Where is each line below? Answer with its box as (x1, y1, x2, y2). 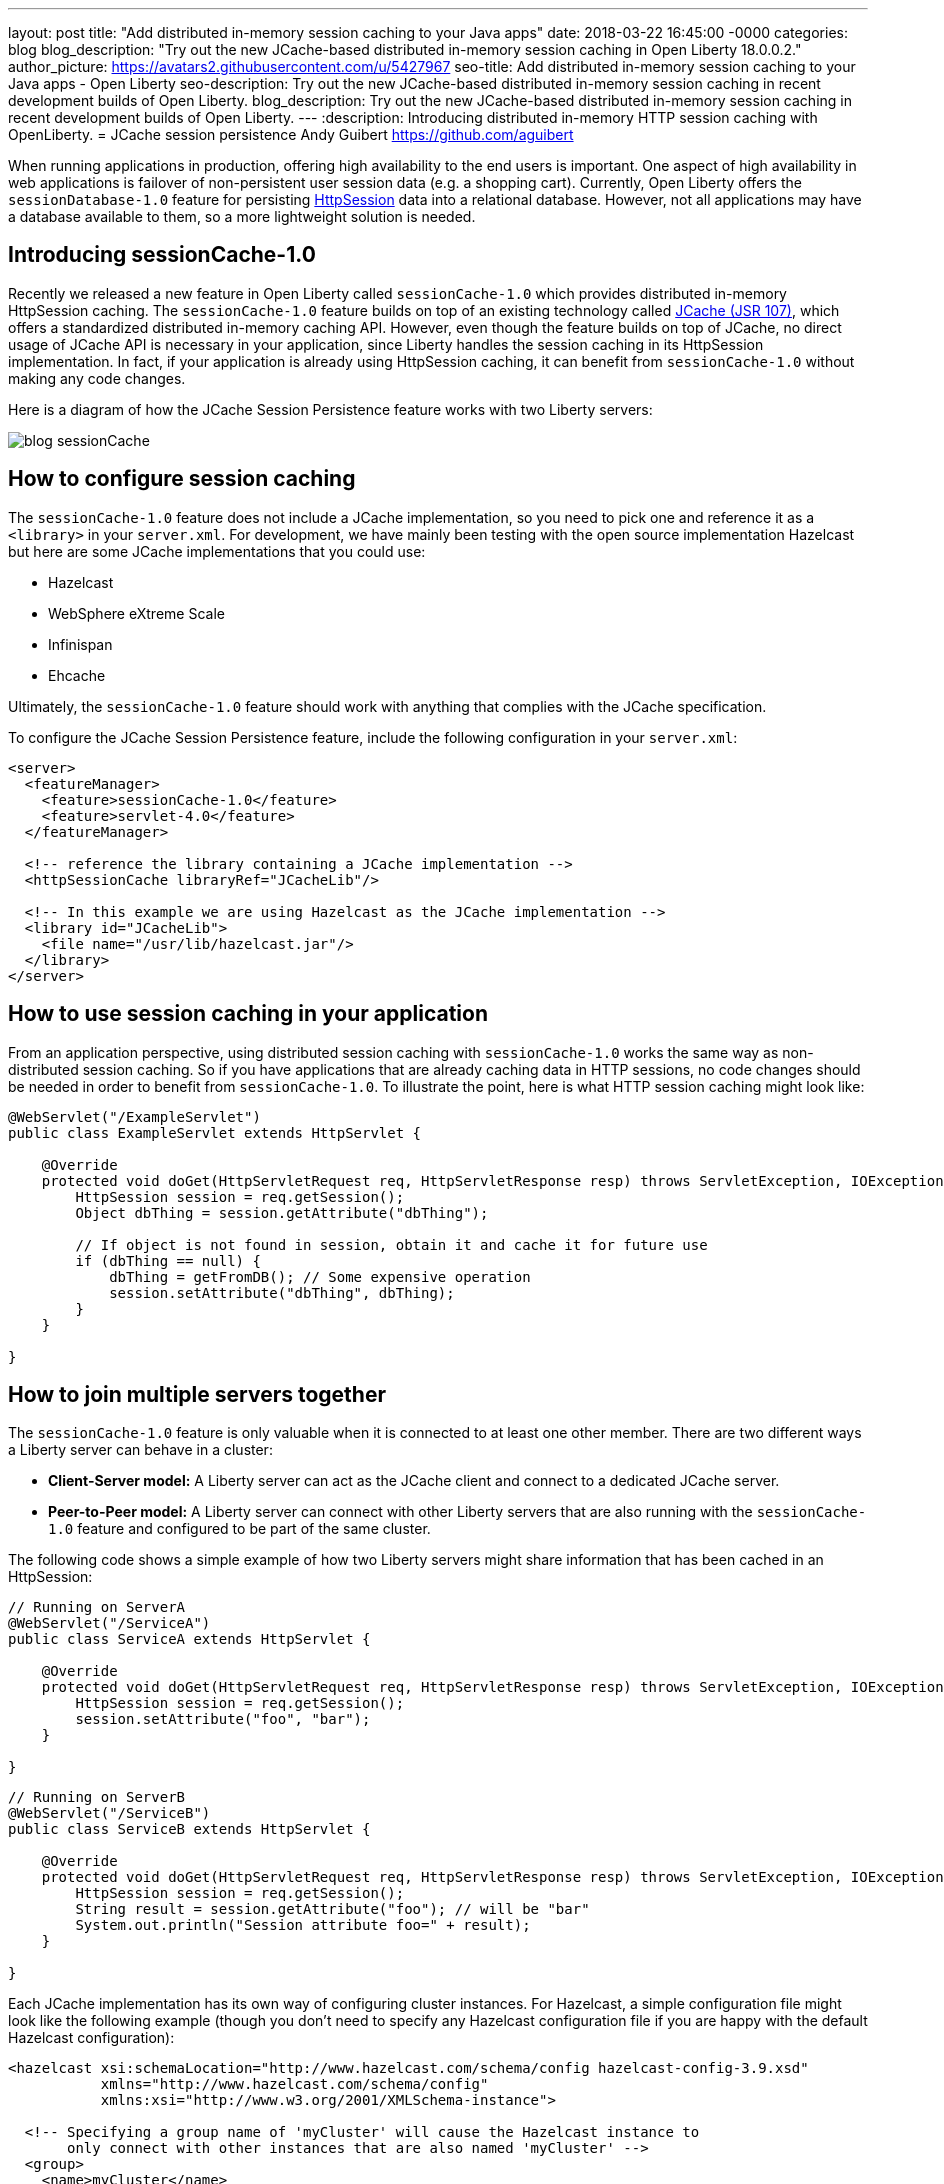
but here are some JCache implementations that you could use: (8, 542, 426, 560)
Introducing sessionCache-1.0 (8, 242, 316, 268)
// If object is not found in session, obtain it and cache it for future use (75, 1236, 708, 1253)
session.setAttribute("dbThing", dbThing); (109, 1284, 455, 1301)
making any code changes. (8, 369, 186, 387)
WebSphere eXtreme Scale (48, 604, 225, 622)
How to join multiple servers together (8, 1381, 386, 1407)
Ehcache (48, 666, 106, 684)
